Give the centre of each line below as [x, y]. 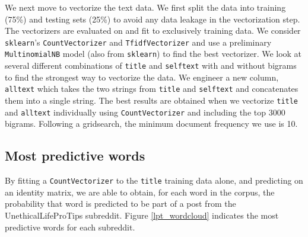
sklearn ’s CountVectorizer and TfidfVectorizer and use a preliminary [138, 42]
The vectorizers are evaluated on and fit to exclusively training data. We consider [153, 31]
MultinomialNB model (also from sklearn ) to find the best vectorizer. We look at [153, 54]
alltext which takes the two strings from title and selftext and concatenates [152, 89]
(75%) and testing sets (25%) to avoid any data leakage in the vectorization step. [153, 19]
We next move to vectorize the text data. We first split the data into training [145, 7]
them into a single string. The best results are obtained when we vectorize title [152, 100]
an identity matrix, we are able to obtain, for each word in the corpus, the [140, 192]
